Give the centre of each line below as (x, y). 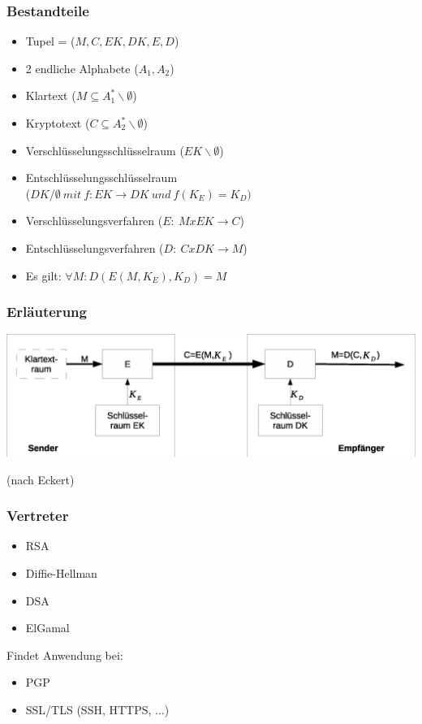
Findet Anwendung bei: (65, 655)
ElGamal (47, 628)
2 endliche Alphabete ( (82, 68)
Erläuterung (47, 312)
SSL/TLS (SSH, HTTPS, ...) (97, 709)
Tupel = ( (50, 41)
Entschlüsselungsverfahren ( (95, 247)
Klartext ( (51, 95)
